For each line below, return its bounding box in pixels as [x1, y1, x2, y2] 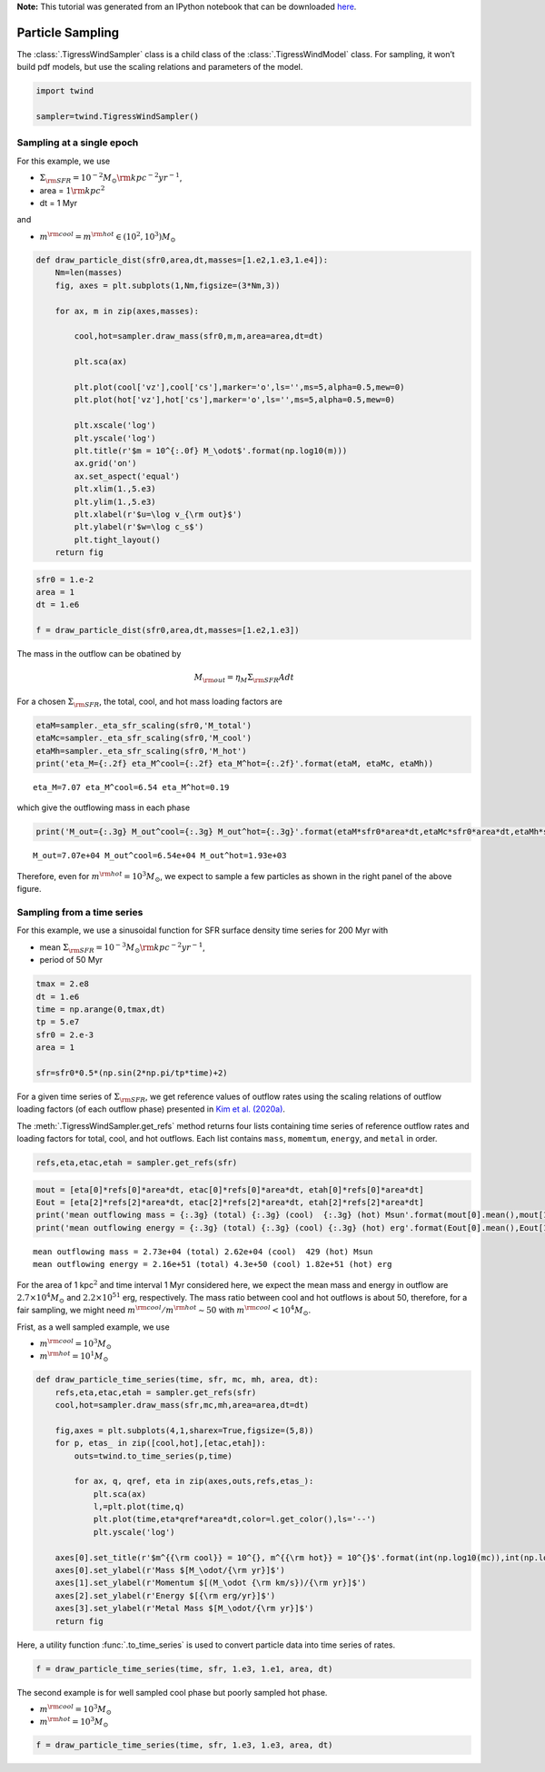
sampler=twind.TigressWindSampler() [35, 112, 200, 122]
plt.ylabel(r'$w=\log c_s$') [74, 522, 204, 532]
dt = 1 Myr [39, 197, 77, 208]
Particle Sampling [16, 25, 120, 40]
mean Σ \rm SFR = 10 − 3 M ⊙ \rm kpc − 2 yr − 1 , [39, 941, 206, 955]
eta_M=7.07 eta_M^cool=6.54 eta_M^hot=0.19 [33, 782, 230, 793]
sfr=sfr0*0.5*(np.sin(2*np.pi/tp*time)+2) [35, 1067, 228, 1078]
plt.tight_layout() [74, 534, 161, 545]
